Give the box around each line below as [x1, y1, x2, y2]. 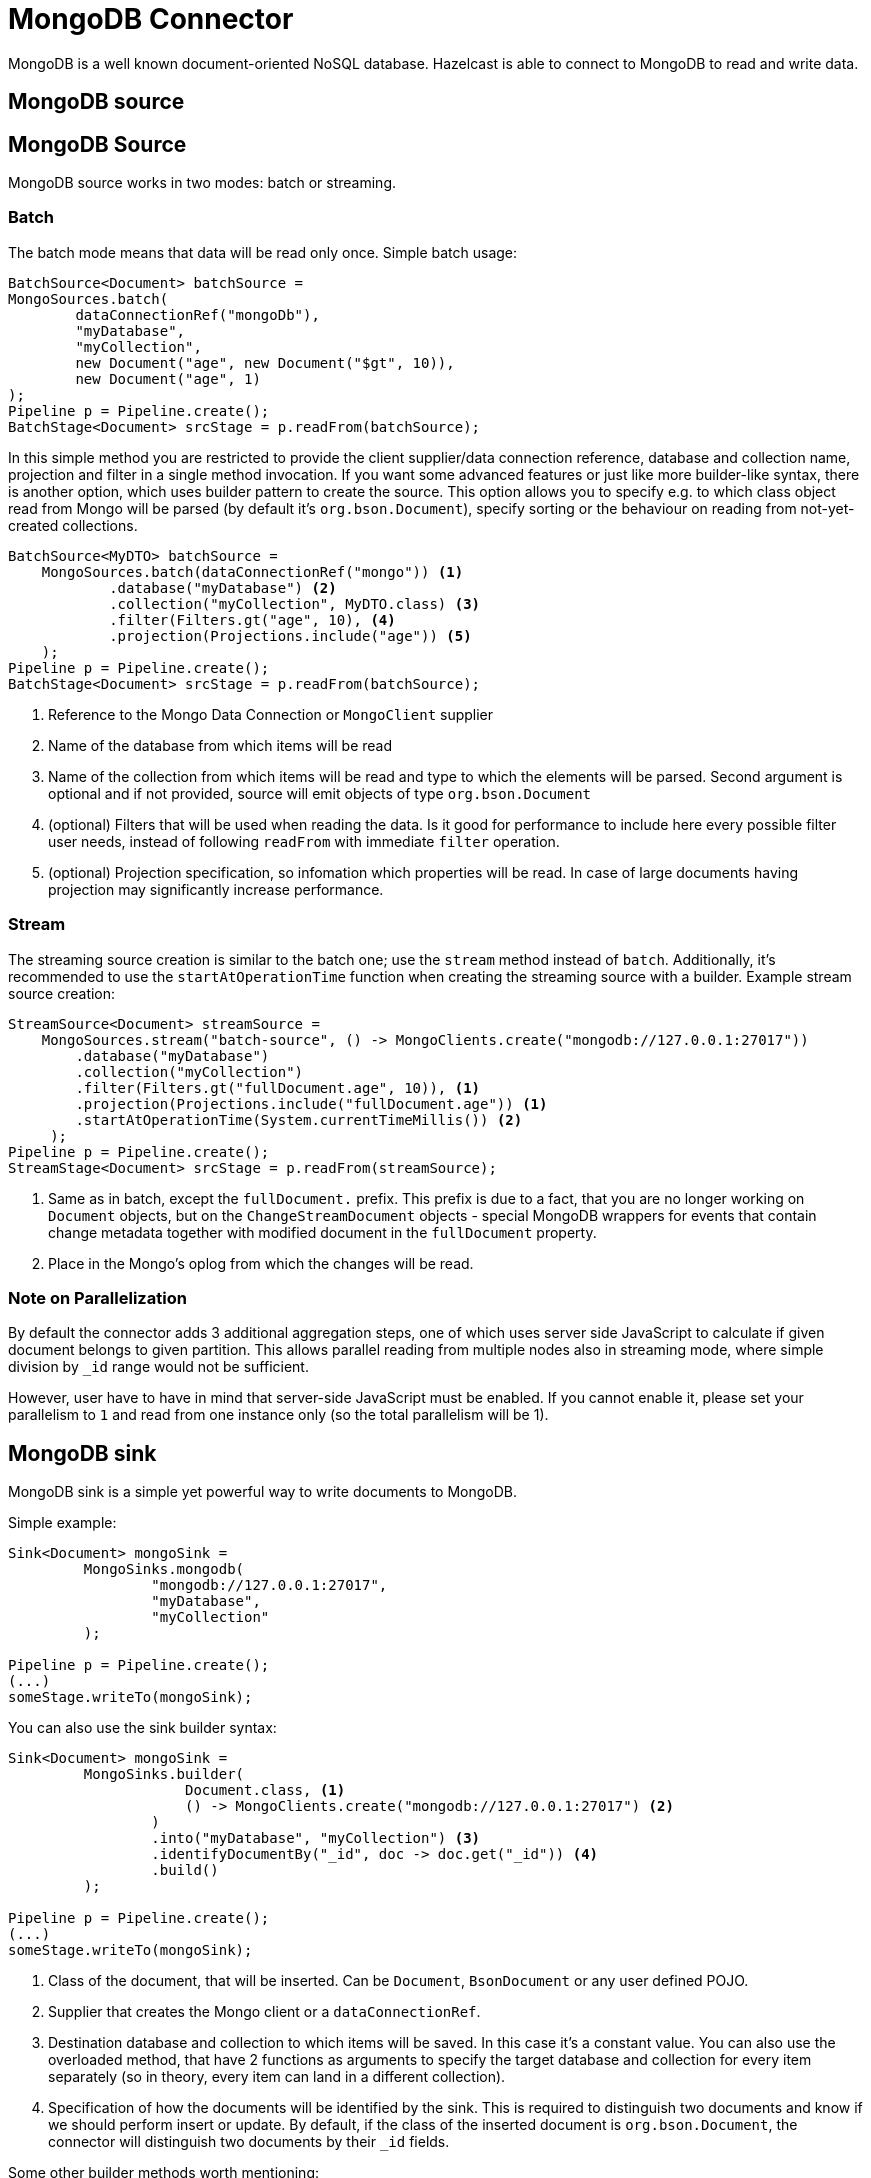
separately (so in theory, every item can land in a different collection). [48, 2068, 506, 2086]
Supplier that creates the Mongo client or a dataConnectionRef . [48, 2003, 481, 2021]
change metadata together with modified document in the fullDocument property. [48, 1223, 597, 1241]
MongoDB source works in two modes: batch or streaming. [8, 174, 397, 192]
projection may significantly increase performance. [48, 880, 384, 898]
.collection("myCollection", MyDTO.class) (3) [109, 595, 481, 612]
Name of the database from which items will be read [48, 736, 392, 754]
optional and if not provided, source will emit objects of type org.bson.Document [48, 784, 591, 802]
